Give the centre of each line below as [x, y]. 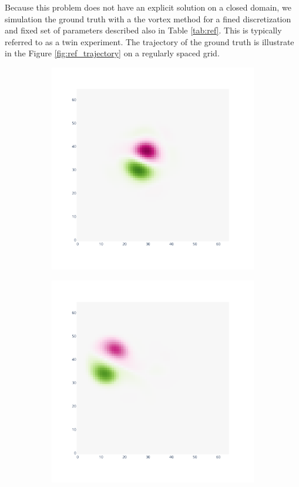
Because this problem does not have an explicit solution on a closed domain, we [148, 7]
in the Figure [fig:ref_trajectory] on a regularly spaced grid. [112, 53]
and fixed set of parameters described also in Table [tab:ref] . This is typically [143, 30]
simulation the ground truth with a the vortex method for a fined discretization [148, 18]
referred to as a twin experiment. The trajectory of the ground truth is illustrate [149, 41]
